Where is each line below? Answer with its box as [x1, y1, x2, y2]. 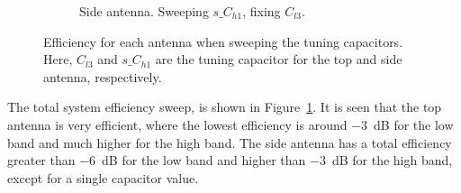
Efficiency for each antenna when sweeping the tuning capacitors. [43, 32, 403, 51]
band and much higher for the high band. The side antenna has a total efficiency [7, 133, 452, 152]
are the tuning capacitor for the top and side [155, 50, 402, 69]
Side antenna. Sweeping [79, 2, 209, 20]
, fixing [242, 2, 281, 20]
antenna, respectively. [43, 67, 162, 86]
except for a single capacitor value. [7, 168, 199, 187]
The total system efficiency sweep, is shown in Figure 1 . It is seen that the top [7, 97, 442, 116]
